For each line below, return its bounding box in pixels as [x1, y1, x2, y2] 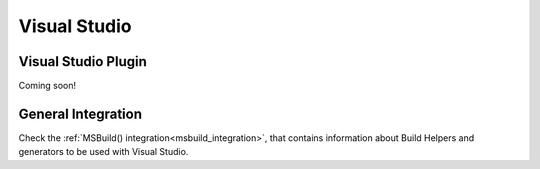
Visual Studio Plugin [18, 53, 147, 70]
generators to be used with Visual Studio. [18, 146, 189, 158]
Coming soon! [18, 80, 77, 92]
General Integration [18, 105, 142, 122]
